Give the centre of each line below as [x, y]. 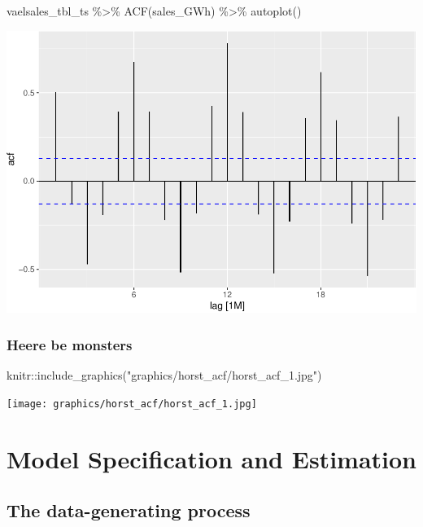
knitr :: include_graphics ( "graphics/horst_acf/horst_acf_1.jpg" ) [164, 375]
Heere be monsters [70, 344]
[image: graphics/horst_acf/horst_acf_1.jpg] [132, 404]
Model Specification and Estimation [211, 458]
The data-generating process [129, 510]
